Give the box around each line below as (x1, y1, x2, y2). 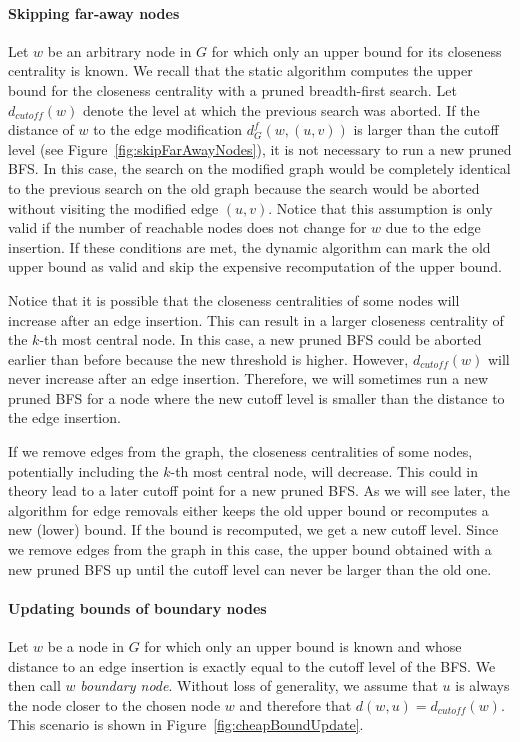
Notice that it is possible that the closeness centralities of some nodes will (8, 289, 460, 310)
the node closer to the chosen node (8, 694, 221, 715)
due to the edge (385, 217, 481, 238)
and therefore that (239, 694, 352, 715)
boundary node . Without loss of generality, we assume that (80, 675, 438, 696)
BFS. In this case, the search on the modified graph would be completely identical (8, 158, 511, 179)
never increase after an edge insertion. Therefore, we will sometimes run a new (8, 368, 489, 389)
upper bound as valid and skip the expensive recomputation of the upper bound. (8, 256, 502, 277)
